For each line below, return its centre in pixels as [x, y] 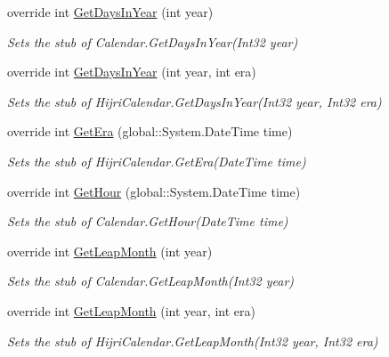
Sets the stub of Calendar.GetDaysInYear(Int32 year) [153, 41]
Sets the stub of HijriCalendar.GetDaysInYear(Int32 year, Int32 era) [194, 101]
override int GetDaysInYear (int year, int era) [132, 72]
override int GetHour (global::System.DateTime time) [154, 191]
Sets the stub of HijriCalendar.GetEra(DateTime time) [157, 161]
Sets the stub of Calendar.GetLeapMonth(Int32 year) [151, 281]
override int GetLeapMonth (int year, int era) [131, 310]
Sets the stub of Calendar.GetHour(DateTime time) [148, 221]
